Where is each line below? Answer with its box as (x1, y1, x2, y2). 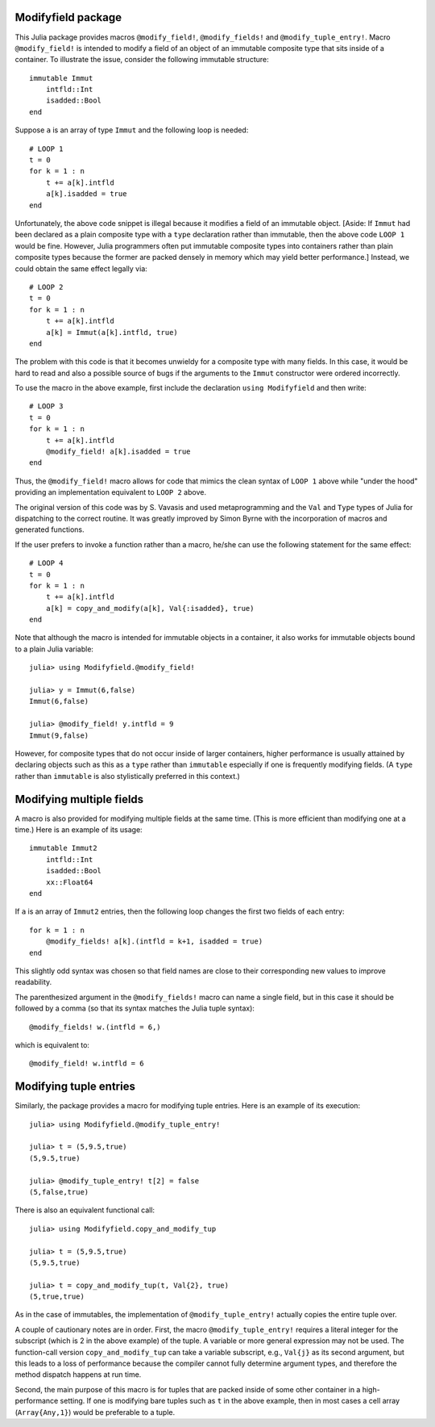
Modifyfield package (14, 10, 122, 24)
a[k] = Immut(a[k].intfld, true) (45, 328, 179, 337)
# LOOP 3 (29, 402, 64, 411)
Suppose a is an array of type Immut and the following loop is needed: (14, 125, 249, 135)
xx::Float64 (45, 877, 93, 887)
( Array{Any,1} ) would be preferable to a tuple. (14, 1407, 176, 1417)
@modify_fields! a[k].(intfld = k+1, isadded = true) (45, 937, 263, 946)
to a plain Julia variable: (14, 644, 94, 654)
